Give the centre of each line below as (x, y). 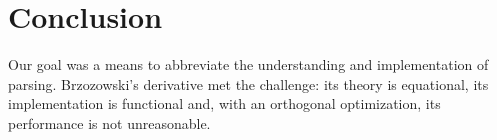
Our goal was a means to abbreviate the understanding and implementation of (248, 64)
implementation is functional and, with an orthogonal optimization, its (224, 103)
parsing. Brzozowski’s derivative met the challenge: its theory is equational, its (248, 83)
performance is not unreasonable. (109, 122)
